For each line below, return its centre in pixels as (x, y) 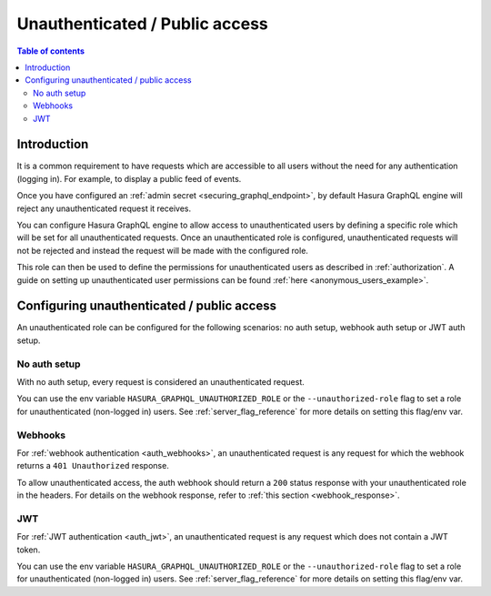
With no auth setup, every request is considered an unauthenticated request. (160, 381)
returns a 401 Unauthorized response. (93, 466)
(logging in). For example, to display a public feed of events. (129, 178)
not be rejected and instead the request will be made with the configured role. (163, 250)
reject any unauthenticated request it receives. (104, 208)
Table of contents (51, 51)
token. (29, 550)
